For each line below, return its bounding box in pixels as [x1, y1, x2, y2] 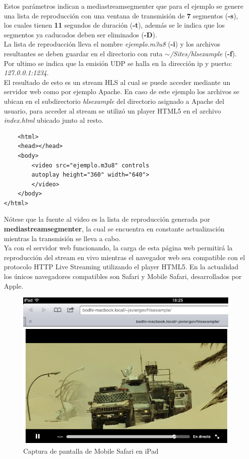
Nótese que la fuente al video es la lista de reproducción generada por [4, 214, 210, 224]
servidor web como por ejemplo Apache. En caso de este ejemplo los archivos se [4, 86, 239, 97]
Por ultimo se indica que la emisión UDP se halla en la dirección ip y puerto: [4, 58, 232, 68]
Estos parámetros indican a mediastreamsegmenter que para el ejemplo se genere [4, 1, 244, 11]
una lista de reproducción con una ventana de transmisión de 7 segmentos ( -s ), [4, 10, 238, 20]
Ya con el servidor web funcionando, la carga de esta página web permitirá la [4, 243, 233, 253]
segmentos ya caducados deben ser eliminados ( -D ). [4, 29, 157, 39]
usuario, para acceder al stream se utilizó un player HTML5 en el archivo [4, 105, 221, 115]
